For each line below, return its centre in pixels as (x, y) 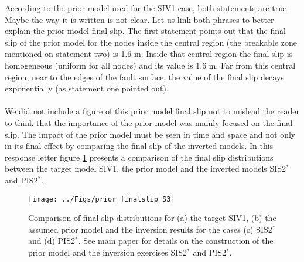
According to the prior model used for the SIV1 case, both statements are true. (147, 8)
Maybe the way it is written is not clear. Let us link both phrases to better (139, 19)
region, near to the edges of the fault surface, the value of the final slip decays (144, 76)
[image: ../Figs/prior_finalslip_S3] (102, 199)
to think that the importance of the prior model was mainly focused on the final (149, 122)
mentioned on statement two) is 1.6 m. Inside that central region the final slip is (149, 54)
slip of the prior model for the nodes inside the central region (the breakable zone (151, 42)
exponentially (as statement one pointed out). (87, 88)
